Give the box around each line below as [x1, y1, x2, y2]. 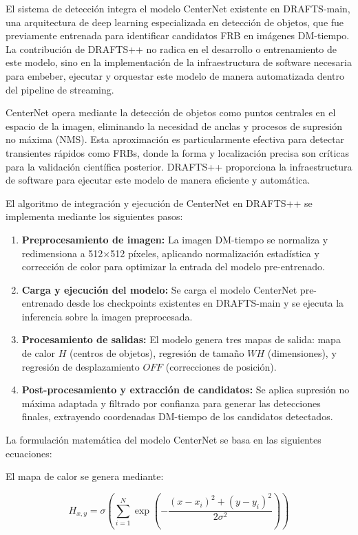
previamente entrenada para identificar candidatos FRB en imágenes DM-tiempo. [6, 28, 350, 43]
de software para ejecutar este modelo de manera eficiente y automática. [6, 173, 310, 187]
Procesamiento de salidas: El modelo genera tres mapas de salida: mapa [21, 332, 341, 347]
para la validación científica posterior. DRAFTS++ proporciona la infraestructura [6, 159, 352, 173]
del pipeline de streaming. [6, 82, 114, 96]
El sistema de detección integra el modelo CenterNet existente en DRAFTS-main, [6, 1, 350, 15]
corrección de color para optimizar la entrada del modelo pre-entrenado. [21, 259, 325, 274]
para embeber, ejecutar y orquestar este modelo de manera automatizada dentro [6, 68, 344, 83]
